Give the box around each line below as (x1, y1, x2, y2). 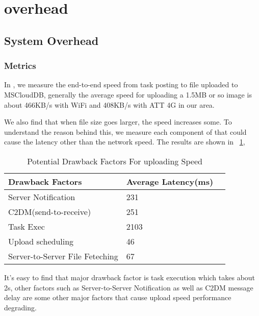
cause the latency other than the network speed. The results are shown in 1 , (4, 136, 245, 147)
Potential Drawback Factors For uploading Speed (27, 155, 202, 167)
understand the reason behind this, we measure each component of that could (4, 126, 247, 137)
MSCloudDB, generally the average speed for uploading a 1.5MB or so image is (4, 89, 252, 100)
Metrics (4, 59, 36, 72)
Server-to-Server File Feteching (8, 250, 118, 262)
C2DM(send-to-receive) (8, 205, 91, 217)
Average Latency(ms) (126, 175, 214, 187)
